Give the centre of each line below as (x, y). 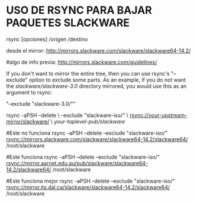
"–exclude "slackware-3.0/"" (41, 103)
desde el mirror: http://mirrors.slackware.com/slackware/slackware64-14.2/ (98, 50)
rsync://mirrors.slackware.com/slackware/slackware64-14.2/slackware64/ (97, 139)
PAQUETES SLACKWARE (68, 23)
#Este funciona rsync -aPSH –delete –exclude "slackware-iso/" (83, 157)
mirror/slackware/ (28, 121)
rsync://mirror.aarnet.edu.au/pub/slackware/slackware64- (77, 163)
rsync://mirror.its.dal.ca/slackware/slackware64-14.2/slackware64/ (88, 187)
